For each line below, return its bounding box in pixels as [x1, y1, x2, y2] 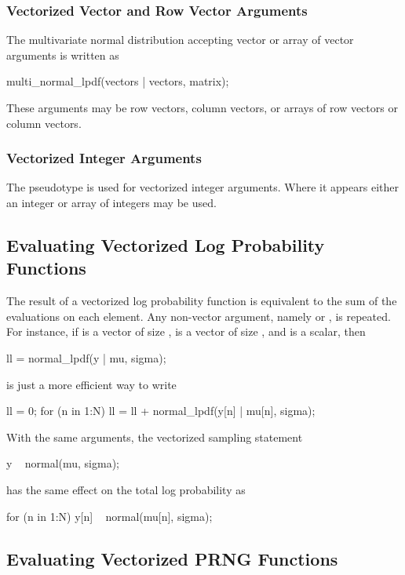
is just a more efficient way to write [6, 376, 177, 392]
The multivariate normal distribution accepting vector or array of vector [6, 31, 354, 48]
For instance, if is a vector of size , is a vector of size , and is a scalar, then [6, 323, 366, 340]
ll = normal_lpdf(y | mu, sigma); [6, 349, 166, 366]
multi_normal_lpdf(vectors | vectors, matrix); [6, 73, 229, 89]
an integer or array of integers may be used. [6, 195, 217, 210]
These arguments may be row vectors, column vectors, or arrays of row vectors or [6, 100, 398, 115]
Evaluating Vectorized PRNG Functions [6, 546, 338, 570]
